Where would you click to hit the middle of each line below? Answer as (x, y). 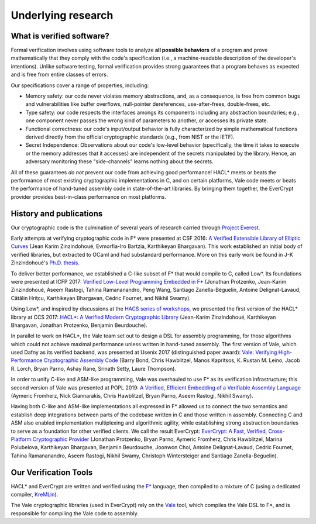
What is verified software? (60, 36)
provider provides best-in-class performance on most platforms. (88, 196)
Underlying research (62, 15)
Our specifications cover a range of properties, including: (80, 85)
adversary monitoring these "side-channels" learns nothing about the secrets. (119, 161)
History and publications (57, 213)
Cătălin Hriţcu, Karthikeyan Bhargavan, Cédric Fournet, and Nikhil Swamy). (101, 298)
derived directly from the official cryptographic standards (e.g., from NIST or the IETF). (130, 137)
